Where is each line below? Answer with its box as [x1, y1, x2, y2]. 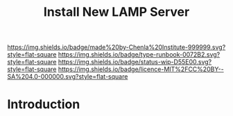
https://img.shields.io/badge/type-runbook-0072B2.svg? [58, 50, 221, 59]
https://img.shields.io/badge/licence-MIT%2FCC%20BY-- [58, 65, 224, 73]
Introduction [7, 97, 80, 113]
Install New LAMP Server [43, 4, 190, 20]
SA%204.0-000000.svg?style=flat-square [7, 72, 128, 81]
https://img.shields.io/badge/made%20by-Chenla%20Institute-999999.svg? [7, 43, 226, 52]
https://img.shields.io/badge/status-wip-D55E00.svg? [58, 58, 212, 66]
